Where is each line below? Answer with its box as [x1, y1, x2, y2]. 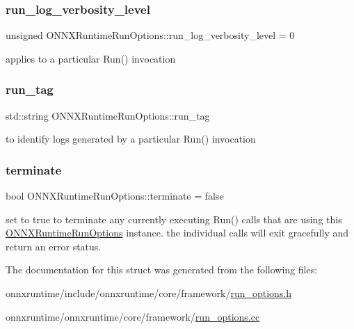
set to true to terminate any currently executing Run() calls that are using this [6, 211, 342, 226]
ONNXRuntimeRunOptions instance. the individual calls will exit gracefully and [6, 225, 349, 240]
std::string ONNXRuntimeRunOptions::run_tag [6, 108, 210, 122]
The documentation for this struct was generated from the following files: [6, 262, 318, 277]
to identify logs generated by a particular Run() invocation [6, 131, 256, 146]
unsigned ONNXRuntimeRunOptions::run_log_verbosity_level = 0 [6, 28, 295, 42]
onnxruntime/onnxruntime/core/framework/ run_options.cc [6, 309, 260, 323]
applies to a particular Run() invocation [6, 51, 176, 65]
